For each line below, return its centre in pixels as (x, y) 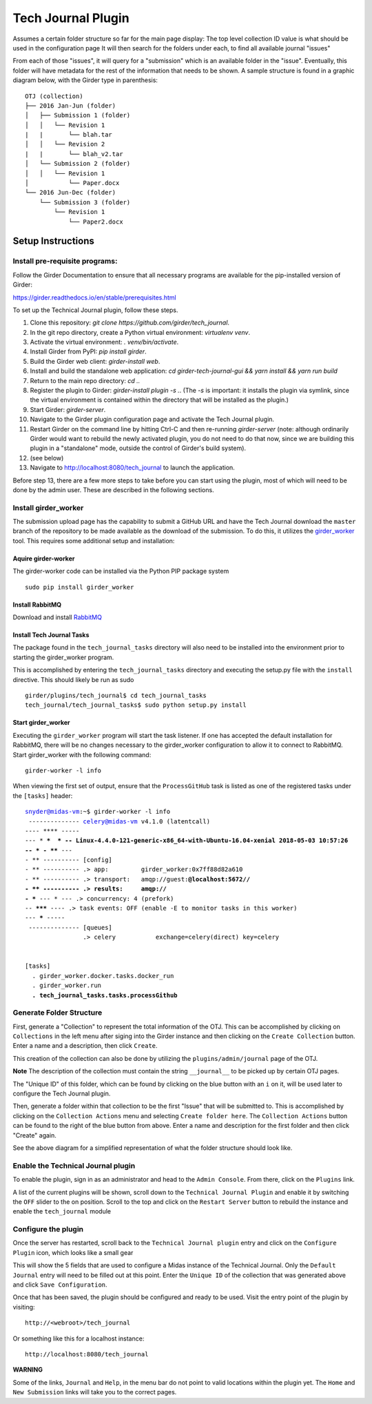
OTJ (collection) (54, 96)
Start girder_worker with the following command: (82, 754)
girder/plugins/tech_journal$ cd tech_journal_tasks (116, 695)
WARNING (28, 1369)
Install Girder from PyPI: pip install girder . (89, 351)
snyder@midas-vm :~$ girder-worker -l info (98, 812)
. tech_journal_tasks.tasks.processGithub (105, 995)
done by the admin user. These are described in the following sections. (113, 489)
